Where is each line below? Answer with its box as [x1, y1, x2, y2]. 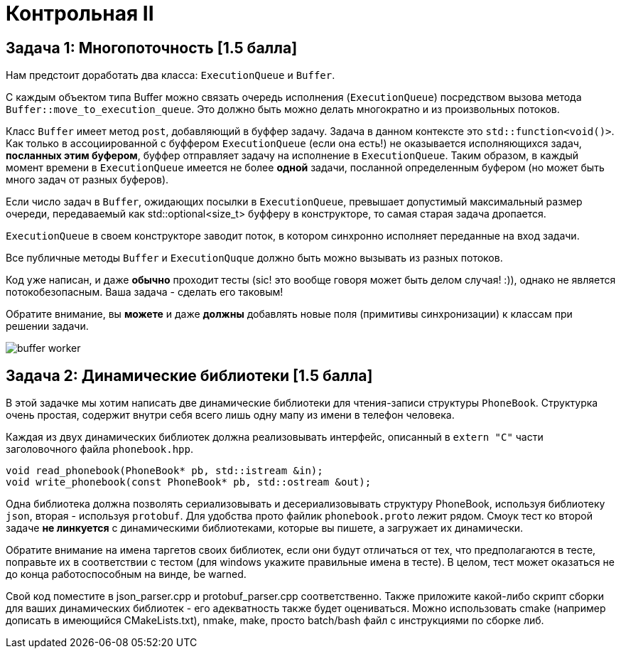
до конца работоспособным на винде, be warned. [6, 568, 247, 581]
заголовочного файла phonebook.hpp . [6, 443, 193, 456]
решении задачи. [6, 320, 89, 333]
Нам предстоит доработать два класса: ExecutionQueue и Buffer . [6, 69, 335, 82]
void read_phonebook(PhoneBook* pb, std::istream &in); [6, 465, 323, 477]
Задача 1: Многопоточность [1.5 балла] [6, 38, 298, 57]
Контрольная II [6, 1, 154, 26]
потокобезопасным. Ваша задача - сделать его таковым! [6, 286, 283, 299]
